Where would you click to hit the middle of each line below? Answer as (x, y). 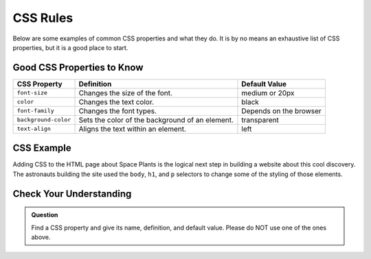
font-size (32, 93)
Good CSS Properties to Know (78, 67)
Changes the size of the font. (126, 92)
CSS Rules (43, 18)
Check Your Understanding (72, 194)
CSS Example (42, 148)
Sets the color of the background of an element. (156, 120)
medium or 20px (268, 92)
